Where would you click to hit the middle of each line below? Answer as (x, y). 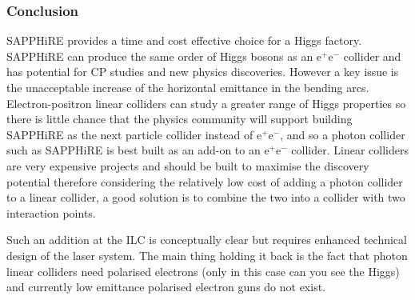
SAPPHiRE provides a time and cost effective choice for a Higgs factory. (184, 40)
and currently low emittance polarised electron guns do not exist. (166, 287)
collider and (372, 56)
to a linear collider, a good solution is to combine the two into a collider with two (206, 197)
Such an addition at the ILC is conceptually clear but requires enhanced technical (207, 240)
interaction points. (51, 212)
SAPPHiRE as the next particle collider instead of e (134, 134)
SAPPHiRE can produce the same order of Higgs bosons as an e (164, 56)
